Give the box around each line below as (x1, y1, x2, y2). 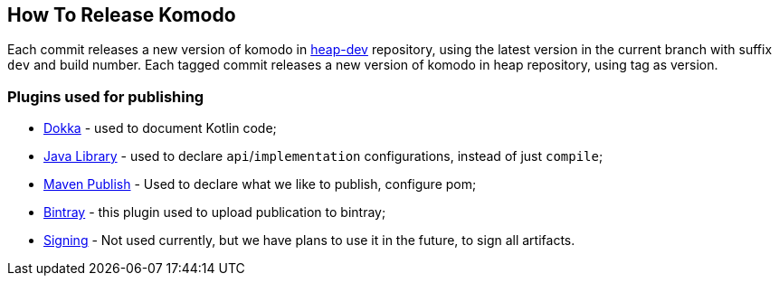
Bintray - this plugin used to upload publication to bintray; (43, 204, 386, 221)
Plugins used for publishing (7, 87, 204, 106)
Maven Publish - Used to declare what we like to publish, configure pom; (43, 176, 477, 193)
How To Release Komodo (7, 4, 236, 26)
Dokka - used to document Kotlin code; (43, 120, 277, 137)
